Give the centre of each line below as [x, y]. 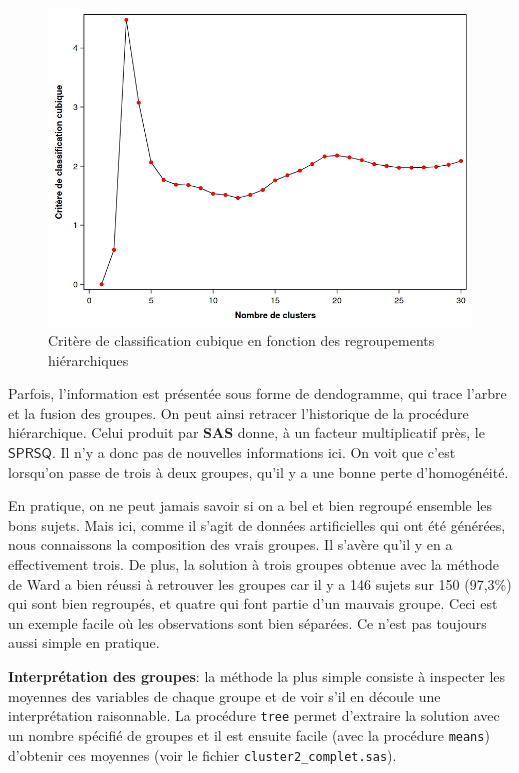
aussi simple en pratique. [84, 642]
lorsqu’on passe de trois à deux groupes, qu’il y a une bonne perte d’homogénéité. [258, 471]
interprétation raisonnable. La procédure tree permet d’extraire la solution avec [254, 715]
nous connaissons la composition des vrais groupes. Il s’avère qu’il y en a [230, 544]
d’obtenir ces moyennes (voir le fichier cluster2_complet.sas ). [202, 754]
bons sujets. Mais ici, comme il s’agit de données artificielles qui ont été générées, [257, 524]
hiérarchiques [88, 359]
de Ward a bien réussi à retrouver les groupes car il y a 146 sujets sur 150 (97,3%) [260, 583]
